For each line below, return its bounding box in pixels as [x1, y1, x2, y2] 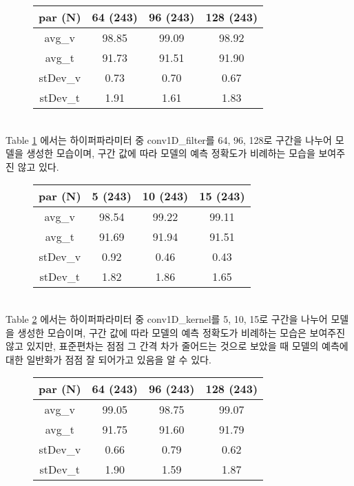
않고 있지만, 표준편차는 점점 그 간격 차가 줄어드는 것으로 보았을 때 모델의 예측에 [6, 339, 348, 353]
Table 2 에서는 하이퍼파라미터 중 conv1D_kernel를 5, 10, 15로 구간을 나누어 [6, 311, 328, 326]
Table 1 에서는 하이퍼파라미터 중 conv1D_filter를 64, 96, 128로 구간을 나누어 [6, 132, 332, 147]
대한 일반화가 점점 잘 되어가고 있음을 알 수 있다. [6, 352, 211, 366]
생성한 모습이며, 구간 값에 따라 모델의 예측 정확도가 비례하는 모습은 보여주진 [17, 325, 346, 339]
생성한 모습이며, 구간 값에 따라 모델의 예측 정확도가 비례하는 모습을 [26, 146, 315, 160]
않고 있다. [17, 159, 59, 173]
